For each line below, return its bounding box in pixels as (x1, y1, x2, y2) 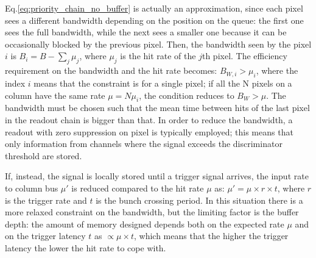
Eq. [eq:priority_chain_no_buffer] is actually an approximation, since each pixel (5, 2, 303, 14)
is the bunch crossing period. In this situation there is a (96, 193, 303, 206)
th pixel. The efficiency (202, 49, 287, 62)
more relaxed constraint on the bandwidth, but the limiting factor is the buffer (5, 206, 299, 218)
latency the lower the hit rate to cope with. (5, 241, 166, 254)
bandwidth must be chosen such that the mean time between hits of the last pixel (5, 101, 310, 114)
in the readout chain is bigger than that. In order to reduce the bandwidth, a (5, 113, 293, 126)
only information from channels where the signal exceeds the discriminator (5, 137, 283, 150)
